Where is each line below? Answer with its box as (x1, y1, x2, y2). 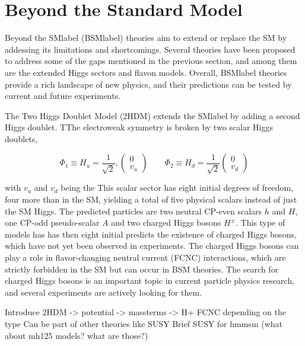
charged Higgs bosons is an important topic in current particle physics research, (5, 274, 295, 287)
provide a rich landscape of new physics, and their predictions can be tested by (5, 78, 292, 90)
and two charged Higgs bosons (111, 216, 221, 229)
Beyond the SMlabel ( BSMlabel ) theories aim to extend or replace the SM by (5, 31, 287, 44)
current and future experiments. (5, 89, 121, 102)
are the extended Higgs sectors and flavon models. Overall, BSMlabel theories (5, 66, 287, 78)
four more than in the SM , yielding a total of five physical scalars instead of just (5, 193, 297, 206)
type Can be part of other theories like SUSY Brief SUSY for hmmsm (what (5, 318, 282, 329)
